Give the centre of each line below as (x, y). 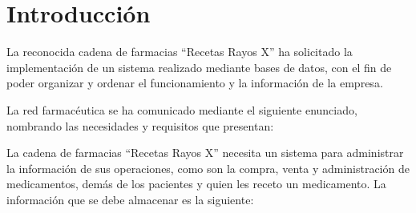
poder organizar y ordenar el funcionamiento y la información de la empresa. (195, 83)
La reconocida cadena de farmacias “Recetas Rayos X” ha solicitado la (180, 52)
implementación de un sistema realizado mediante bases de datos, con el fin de (199, 67)
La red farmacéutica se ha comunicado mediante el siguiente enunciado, (182, 109)
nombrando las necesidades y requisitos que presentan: (140, 125)
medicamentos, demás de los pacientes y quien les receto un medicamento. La (196, 184)
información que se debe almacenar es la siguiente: (130, 199)
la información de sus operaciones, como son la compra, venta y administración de (208, 168)
